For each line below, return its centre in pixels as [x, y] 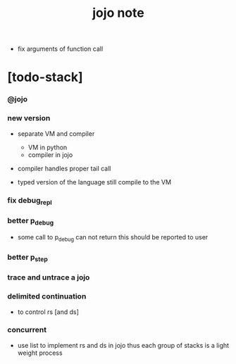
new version [29, 118]
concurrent [27, 330]
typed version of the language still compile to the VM [94, 182]
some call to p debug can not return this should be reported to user [113, 238]
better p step [27, 258]
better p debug [31, 221]
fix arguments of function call [60, 49]
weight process [40, 353]
